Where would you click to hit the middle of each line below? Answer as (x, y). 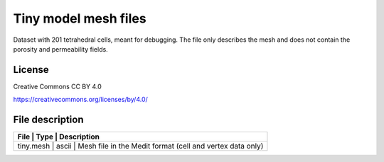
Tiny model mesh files (80, 18)
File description (48, 120)
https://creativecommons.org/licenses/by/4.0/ (81, 100)
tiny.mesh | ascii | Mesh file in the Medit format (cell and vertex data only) (140, 146)
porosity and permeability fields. (60, 49)
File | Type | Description (58, 137)
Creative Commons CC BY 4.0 (58, 86)
